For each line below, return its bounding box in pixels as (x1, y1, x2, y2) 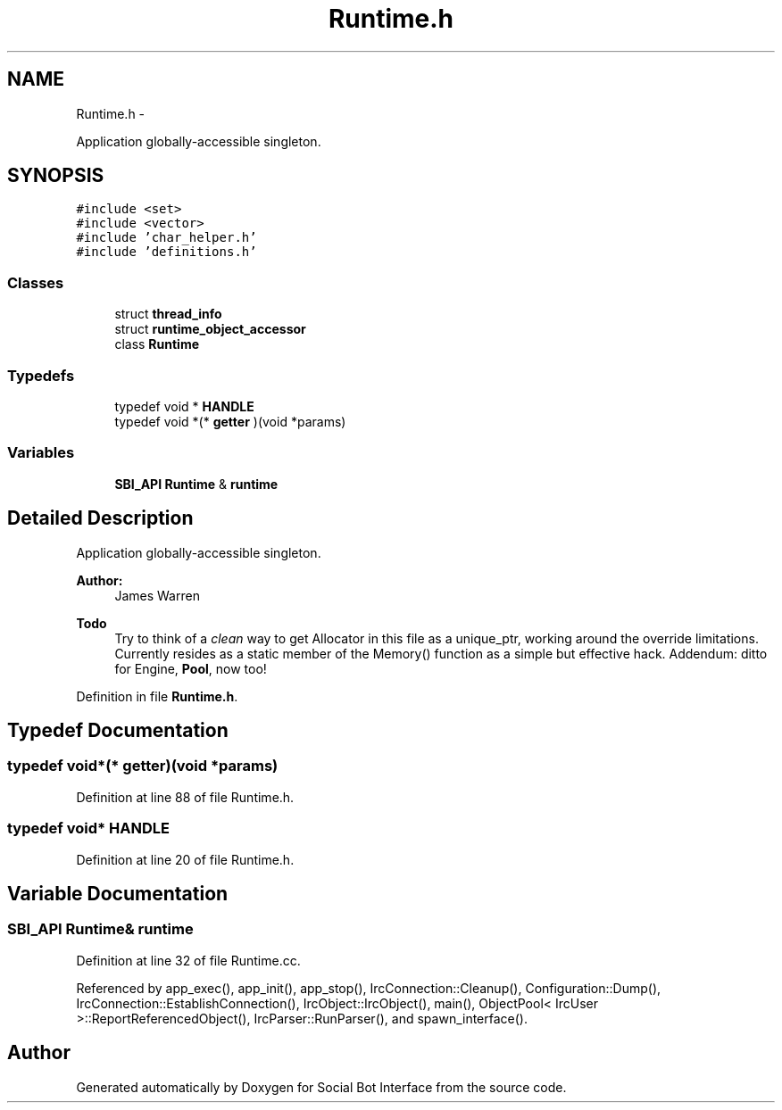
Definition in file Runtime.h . (76, 688, 238, 704)
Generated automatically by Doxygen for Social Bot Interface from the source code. (76, 1079, 567, 1095)
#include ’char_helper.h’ (76, 230, 257, 245)
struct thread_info (114, 306, 222, 322)
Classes (7, 273, 64, 292)
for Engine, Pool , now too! (114, 660, 267, 676)
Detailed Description (7, 507, 194, 530)
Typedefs (7, 366, 75, 385)
